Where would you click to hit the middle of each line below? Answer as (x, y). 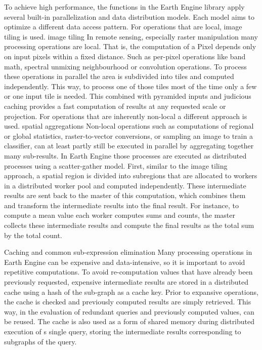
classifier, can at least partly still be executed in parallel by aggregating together (129, 146)
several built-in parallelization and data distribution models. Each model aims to (129, 16)
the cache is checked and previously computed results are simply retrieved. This (128, 302)
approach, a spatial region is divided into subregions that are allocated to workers (131, 176)
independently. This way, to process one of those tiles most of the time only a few (130, 86)
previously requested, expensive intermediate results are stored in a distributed (126, 282)
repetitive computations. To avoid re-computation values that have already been (128, 272)
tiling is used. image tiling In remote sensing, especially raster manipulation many (131, 36)
